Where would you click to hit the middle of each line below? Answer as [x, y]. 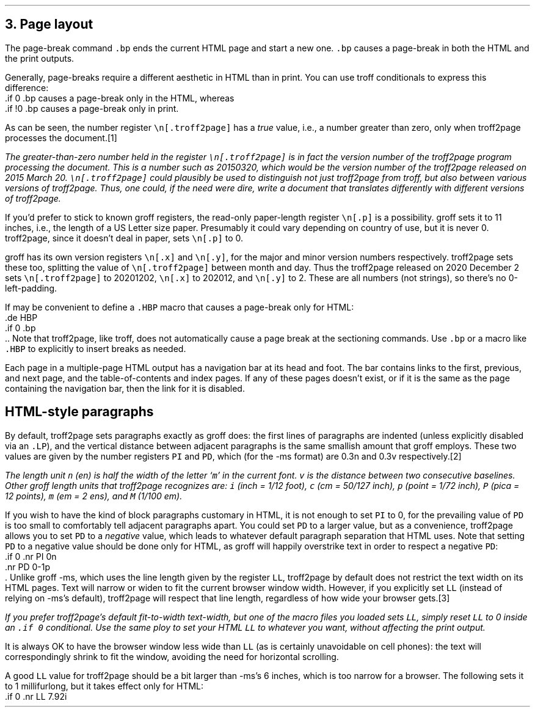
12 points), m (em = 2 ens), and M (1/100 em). [94, 496]
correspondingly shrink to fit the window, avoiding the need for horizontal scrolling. [172, 656]
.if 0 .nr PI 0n [31, 556]
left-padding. [31, 288]
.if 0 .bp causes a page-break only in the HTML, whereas [120, 98]
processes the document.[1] [61, 138]
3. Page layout [49, 24]
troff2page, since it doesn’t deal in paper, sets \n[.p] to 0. [124, 238]
